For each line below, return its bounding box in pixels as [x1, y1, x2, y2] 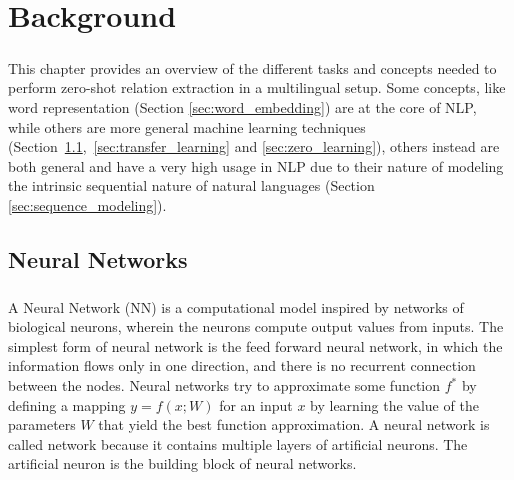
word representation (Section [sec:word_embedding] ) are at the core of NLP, [8, 96, 477, 117]
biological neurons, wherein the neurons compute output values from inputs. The [8, 316, 504, 337]
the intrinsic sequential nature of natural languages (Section [8, 175, 375, 196]
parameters [8, 414, 76, 435]
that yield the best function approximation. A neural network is [98, 414, 490, 435]
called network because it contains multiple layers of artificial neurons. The [8, 433, 468, 454]
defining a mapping [8, 394, 126, 415]
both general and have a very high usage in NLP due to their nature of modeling [8, 155, 504, 176]
